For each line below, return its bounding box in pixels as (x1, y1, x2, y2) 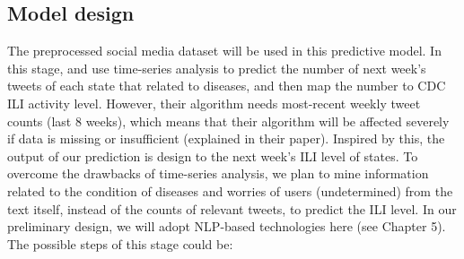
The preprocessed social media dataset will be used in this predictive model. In (7, 41, 442, 60)
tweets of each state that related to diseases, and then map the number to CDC (7, 76, 446, 95)
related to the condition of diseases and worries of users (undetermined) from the (7, 181, 453, 200)
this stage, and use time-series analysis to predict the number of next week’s (7, 58, 426, 77)
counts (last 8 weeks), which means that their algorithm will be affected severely (7, 111, 450, 130)
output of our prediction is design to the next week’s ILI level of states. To (7, 146, 418, 165)
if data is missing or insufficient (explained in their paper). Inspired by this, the (7, 129, 445, 148)
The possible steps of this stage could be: (7, 234, 233, 253)
